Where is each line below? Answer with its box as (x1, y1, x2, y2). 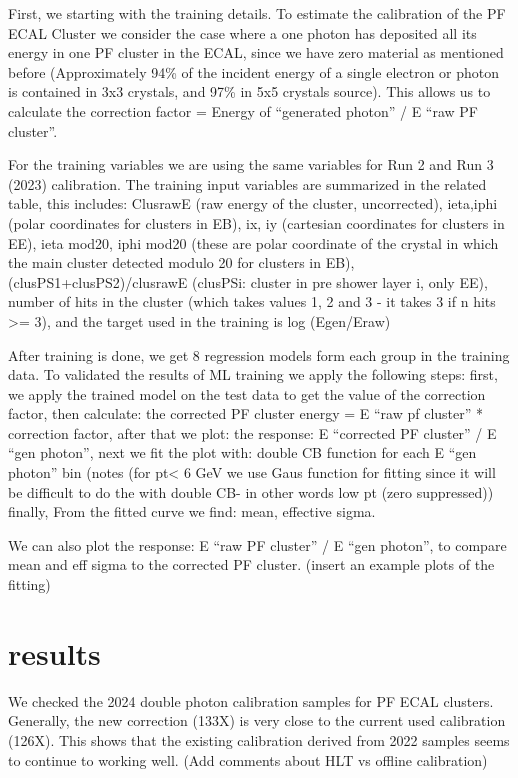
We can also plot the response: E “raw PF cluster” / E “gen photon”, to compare (8, 534, 507, 555)
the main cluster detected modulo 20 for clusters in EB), (8, 252, 355, 273)
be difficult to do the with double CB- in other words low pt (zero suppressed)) (8, 481, 494, 502)
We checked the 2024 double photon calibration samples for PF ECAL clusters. (8, 690, 494, 711)
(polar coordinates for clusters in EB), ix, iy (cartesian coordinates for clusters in (8, 212, 505, 233)
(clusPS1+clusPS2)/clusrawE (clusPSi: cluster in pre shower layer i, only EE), (8, 271, 488, 292)
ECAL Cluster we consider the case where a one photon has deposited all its (8, 22, 477, 43)
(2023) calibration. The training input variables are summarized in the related (8, 173, 487, 194)
